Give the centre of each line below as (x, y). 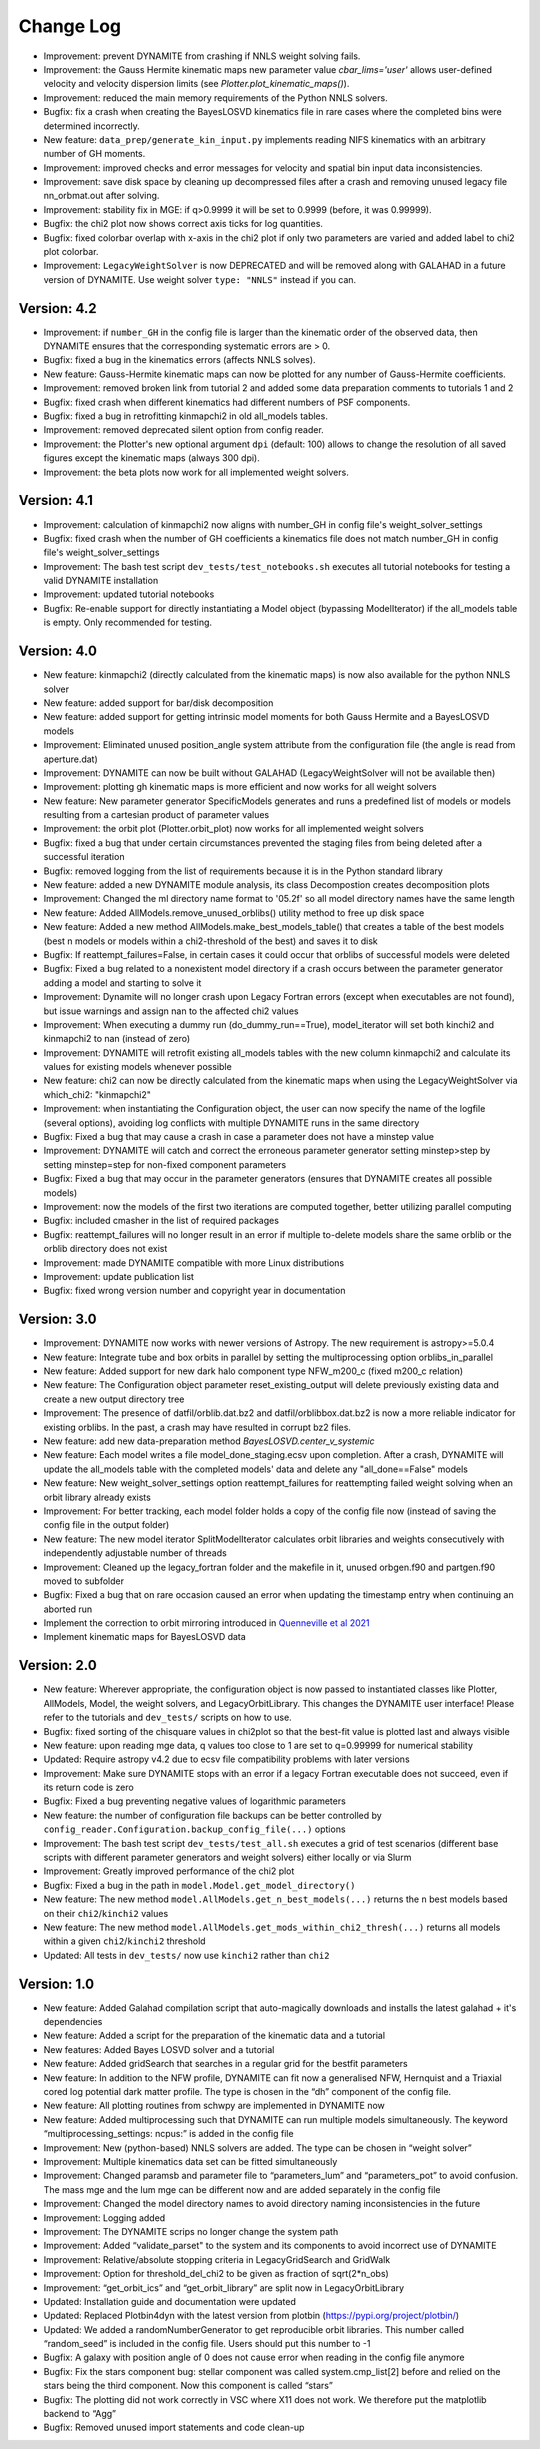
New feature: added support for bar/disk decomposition (158, 702)
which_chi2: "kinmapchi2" (97, 1094)
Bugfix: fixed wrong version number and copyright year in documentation (194, 1291)
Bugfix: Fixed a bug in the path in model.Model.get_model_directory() (199, 1885)
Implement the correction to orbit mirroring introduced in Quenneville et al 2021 (206, 1623)
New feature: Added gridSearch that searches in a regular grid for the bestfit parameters (226, 2064)
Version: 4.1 (56, 500)
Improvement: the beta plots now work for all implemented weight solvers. (196, 472)
